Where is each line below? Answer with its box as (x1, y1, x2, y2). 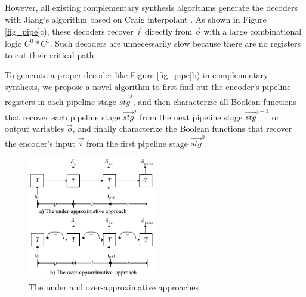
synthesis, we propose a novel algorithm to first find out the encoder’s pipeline (5, 80, 291, 92)
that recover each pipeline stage (5, 110, 120, 123)
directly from (144, 25, 193, 38)
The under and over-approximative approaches (29, 280, 199, 293)
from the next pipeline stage (139, 110, 243, 123)
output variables (5, 122, 64, 134)
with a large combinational (203, 25, 302, 38)
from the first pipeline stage (86, 137, 188, 149)
